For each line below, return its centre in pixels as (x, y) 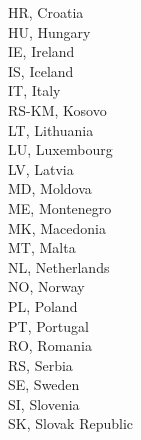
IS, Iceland (41, 70)
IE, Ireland (41, 51)
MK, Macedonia (57, 227)
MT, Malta (42, 247)
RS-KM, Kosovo (57, 109)
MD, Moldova (50, 188)
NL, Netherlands (59, 266)
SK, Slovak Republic (71, 423)
